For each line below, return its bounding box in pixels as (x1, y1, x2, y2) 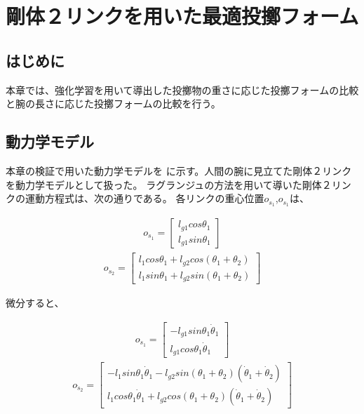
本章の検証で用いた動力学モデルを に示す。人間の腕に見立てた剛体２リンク (6, 163, 352, 178)
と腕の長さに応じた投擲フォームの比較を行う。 (6, 96, 221, 111)
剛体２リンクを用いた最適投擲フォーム (6, 1, 359, 30)
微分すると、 (6, 295, 65, 310)
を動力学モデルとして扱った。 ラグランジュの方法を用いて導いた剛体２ (6, 177, 332, 192)
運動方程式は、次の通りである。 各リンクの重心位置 (25, 191, 264, 206)
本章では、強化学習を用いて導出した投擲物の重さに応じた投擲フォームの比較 (6, 82, 359, 97)
